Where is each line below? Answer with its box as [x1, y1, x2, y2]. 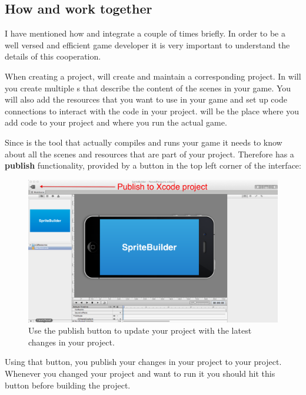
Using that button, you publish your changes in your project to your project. [5, 355, 282, 368]
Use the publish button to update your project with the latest [28, 324, 252, 337]
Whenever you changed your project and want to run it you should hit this [5, 367, 275, 379]
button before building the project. [5, 378, 131, 391]
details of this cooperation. [5, 50, 101, 62]
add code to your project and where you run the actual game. [5, 116, 227, 129]
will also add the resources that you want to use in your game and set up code [5, 93, 287, 106]
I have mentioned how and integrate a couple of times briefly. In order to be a [5, 27, 285, 39]
